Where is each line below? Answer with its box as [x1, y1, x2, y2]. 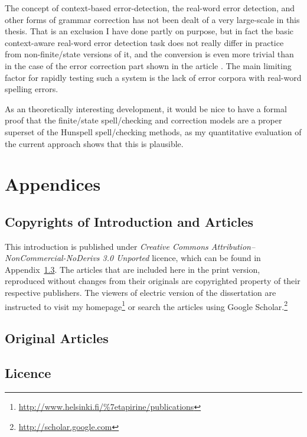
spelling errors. [5, 83, 58, 95]
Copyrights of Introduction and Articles [5, 212, 254, 230]
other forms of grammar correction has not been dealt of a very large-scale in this [5, 13, 300, 25]
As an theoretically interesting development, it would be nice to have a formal [5, 102, 287, 115]
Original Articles [5, 329, 109, 347]
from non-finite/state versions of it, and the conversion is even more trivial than [5, 48, 294, 60]
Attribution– [211, 240, 256, 252]
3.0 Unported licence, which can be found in [102, 252, 261, 264]
